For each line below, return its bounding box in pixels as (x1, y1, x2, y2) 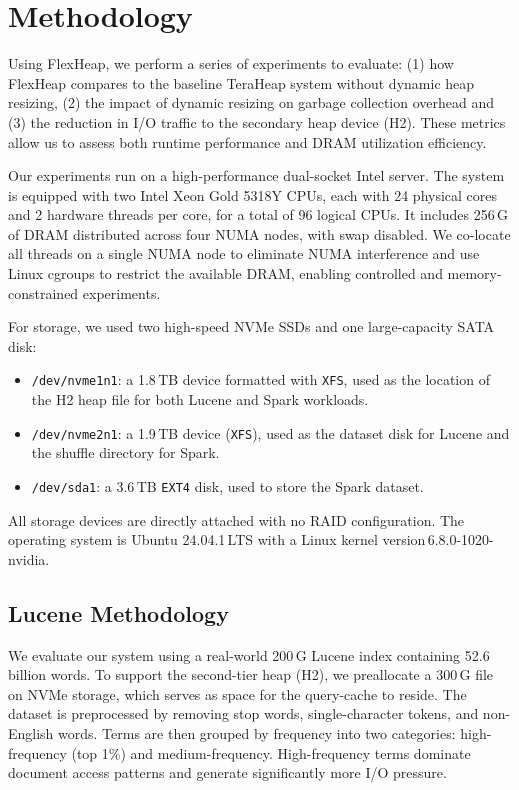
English (8, 722, 54, 743)
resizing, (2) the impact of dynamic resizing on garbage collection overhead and (8, 92, 495, 113)
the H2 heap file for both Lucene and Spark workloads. (31, 389, 369, 410)
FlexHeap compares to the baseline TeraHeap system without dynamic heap (8, 72, 475, 93)
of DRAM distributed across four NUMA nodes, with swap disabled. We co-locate (8, 223, 511, 244)
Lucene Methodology (8, 597, 229, 628)
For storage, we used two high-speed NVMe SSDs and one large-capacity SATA (8, 316, 495, 337)
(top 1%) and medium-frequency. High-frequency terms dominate (71, 742, 471, 763)
